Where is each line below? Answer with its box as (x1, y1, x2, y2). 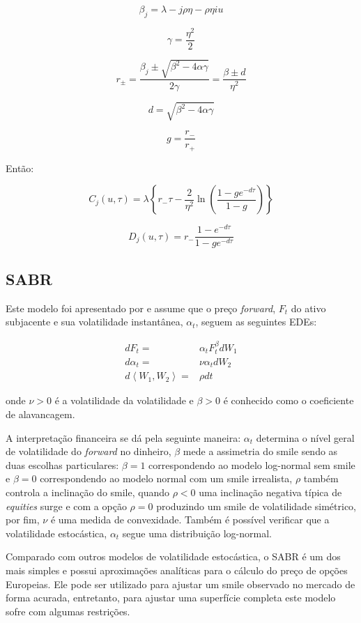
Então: (6, 160, 34, 175)
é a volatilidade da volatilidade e (54, 393, 194, 408)
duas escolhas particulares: (6, 457, 119, 472)
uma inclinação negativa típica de (199, 485, 342, 500)
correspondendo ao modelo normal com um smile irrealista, (40, 471, 293, 486)
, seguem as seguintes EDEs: (195, 314, 317, 329)
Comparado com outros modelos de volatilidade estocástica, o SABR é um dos (6, 549, 341, 564)
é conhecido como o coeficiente (223, 393, 354, 408)
